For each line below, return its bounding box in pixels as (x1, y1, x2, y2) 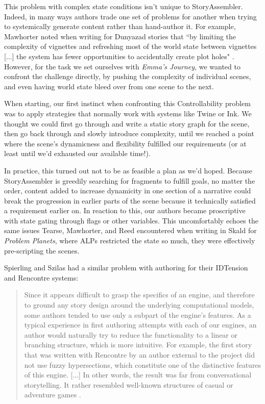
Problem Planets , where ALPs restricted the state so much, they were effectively (4, 235, 255, 246)
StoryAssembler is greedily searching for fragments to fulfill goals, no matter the (4, 175, 255, 186)
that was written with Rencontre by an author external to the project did (24, 349, 255, 360)
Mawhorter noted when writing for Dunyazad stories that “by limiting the (4, 31, 236, 41)
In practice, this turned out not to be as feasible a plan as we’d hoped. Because (4, 165, 252, 175)
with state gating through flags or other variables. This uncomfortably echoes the (4, 215, 258, 225)
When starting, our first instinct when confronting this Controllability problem (4, 98, 251, 109)
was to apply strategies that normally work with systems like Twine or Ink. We (4, 108, 252, 118)
